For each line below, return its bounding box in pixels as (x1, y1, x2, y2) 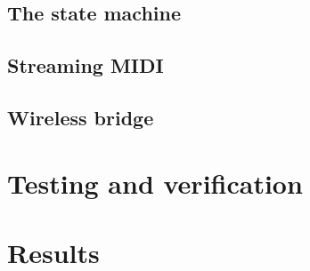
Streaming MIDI (7, 52, 164, 79)
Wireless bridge (7, 103, 154, 131)
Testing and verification (7, 164, 303, 201)
